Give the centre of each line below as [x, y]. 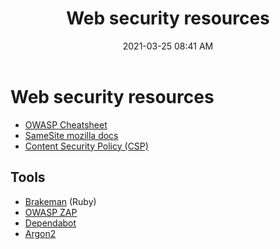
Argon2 [40, 233]
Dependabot [50, 223]
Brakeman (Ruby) [60, 201]
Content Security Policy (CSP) [86, 146]
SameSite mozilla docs [71, 135]
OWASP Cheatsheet [66, 124]
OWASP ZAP [51, 212]
